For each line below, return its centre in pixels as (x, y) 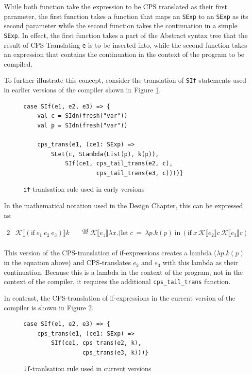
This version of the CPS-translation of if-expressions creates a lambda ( (110, 253)
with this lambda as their (201, 262)
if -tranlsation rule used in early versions (84, 189)
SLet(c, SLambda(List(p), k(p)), (105, 154)
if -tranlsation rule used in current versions (87, 368)
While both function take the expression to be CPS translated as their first (116, 6)
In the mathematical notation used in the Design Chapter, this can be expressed (124, 205)
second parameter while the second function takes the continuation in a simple (121, 26)
